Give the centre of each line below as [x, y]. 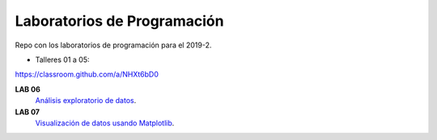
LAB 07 [28, 112]
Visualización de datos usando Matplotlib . [105, 123]
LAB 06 [28, 89]
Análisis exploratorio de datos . [86, 101]
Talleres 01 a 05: [62, 60]
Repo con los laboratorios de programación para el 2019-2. [113, 45]
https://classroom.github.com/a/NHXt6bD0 [87, 74]
